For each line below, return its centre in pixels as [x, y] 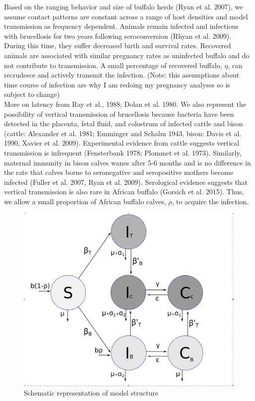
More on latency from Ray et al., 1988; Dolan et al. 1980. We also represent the [125, 104]
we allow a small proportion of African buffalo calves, [85, 201]
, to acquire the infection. [210, 201]
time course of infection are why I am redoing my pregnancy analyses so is [117, 84]
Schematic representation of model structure [91, 393]
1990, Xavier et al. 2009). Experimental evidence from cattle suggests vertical [122, 143]
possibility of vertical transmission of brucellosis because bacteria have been [119, 114]
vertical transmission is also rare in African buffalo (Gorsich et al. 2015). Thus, [124, 192]
